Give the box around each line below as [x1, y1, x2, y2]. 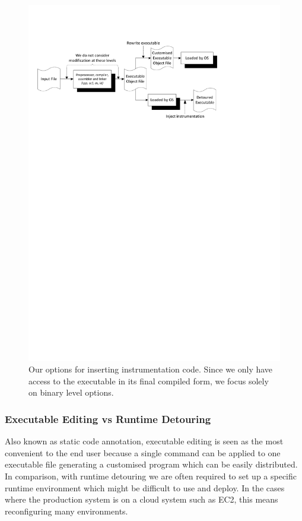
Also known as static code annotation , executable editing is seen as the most [5, 435, 284, 447]
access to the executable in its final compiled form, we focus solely [28, 374, 269, 387]
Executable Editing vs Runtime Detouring [5, 411, 211, 426]
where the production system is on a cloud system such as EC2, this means [5, 493, 278, 506]
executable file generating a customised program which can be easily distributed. [5, 458, 298, 471]
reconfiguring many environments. [5, 504, 128, 517]
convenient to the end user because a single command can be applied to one [5, 446, 281, 459]
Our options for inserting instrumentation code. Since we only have [28, 363, 273, 375]
